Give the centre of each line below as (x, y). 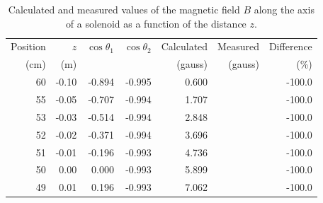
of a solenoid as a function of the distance (156, 23)
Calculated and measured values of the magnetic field (124, 9)
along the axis (284, 9)
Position (28, 46)
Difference (290, 46)
